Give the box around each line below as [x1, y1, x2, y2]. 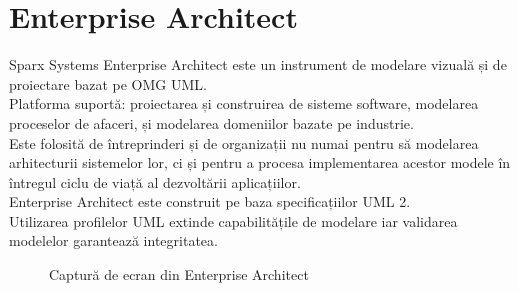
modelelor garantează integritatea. [9, 230, 218, 251]
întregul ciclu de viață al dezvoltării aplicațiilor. [9, 171, 301, 192]
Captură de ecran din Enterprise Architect [49, 264, 309, 285]
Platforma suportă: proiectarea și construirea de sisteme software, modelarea [9, 93, 479, 114]
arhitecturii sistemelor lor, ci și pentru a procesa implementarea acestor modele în [9, 152, 511, 173]
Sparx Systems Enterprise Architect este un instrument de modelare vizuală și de [9, 54, 507, 75]
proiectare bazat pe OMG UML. [9, 73, 207, 94]
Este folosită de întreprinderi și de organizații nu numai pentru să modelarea [9, 132, 479, 153]
